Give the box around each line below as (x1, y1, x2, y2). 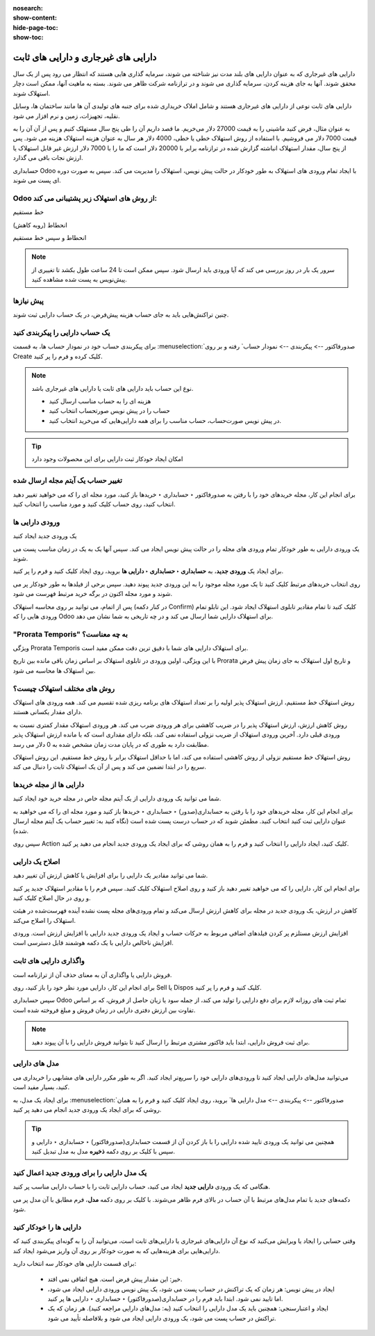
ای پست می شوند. (12, 176, 62, 184)
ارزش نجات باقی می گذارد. (12, 154, 83, 162)
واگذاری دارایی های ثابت (12, 956, 85, 966)
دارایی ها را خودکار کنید (12, 1222, 81, 1232)
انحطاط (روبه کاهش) (12, 220, 67, 229)
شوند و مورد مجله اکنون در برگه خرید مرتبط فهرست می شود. (12, 590, 173, 598)
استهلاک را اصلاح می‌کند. (12, 916, 76, 924)
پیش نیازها (12, 296, 44, 305)
